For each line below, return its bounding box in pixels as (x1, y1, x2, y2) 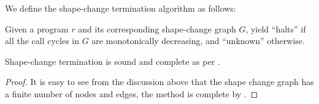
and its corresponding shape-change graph (78, 22, 236, 35)
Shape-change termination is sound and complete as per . (5, 54, 220, 67)
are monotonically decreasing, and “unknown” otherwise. (91, 34, 305, 47)
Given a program (5, 22, 69, 35)
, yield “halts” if (245, 22, 306, 35)
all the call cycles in (5, 34, 80, 47)
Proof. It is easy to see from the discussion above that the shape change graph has (5, 75, 314, 88)
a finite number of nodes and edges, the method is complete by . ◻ (5, 87, 258, 100)
